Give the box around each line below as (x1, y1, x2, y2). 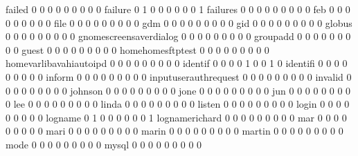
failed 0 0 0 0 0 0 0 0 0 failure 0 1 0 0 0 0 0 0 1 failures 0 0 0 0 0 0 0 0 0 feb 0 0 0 (6, 2, 350, 16)
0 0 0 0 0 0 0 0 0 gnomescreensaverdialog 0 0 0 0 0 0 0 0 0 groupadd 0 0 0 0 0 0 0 (6, 29, 351, 43)
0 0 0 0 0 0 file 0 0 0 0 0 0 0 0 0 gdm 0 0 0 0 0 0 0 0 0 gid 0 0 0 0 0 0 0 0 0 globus (6, 15, 352, 30)
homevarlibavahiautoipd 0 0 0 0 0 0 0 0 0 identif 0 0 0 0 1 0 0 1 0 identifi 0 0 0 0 (6, 56, 348, 70)
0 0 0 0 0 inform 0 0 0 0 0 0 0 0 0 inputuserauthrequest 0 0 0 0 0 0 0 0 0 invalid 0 (6, 69, 352, 84)
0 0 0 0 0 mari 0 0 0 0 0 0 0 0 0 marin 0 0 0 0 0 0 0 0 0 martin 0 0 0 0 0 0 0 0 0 (6, 124, 343, 138)
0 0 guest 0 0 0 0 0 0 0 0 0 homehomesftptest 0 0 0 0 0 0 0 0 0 (6, 42, 269, 57)
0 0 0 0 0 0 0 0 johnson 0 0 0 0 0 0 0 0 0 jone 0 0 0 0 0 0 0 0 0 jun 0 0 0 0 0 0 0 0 (6, 83, 351, 97)
